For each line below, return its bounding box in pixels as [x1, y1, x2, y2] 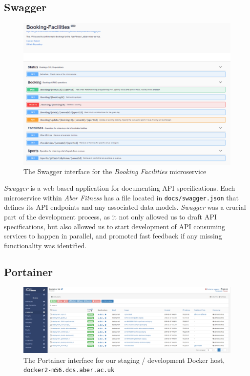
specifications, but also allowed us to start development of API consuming [4, 221, 225, 231]
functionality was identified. [4, 240, 87, 250]
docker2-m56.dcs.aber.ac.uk [23, 367, 115, 374]
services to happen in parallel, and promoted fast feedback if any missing [4, 231, 222, 241]
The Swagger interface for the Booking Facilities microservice [23, 166, 207, 177]
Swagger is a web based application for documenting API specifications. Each [4, 183, 235, 193]
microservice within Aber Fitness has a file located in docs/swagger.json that [4, 192, 239, 202]
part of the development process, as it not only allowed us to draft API [4, 211, 217, 221]
